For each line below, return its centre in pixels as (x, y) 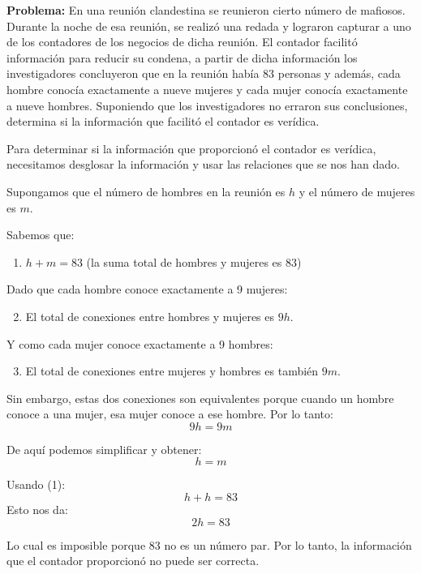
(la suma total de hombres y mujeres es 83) (194, 261)
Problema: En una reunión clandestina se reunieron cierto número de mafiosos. (206, 10)
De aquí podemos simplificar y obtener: (104, 449)
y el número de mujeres (357, 191)
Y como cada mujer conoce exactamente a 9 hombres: (140, 343)
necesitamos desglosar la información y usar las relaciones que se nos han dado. (203, 164)
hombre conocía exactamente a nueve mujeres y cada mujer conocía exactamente (207, 89)
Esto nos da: (37, 510)
